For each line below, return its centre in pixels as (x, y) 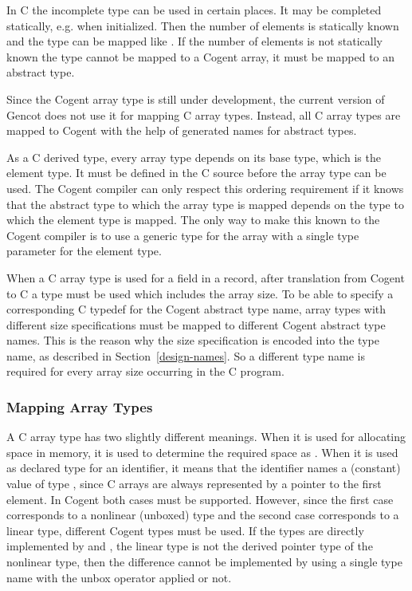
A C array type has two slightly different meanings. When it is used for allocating (206, 437)
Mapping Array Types (80, 406)
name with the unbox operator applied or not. (119, 577)
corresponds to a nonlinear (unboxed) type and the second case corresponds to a (203, 515)
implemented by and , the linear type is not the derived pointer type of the (190, 546)
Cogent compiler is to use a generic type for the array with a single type (183, 235)
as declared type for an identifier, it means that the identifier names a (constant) (204, 468)
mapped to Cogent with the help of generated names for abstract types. (182, 130)
